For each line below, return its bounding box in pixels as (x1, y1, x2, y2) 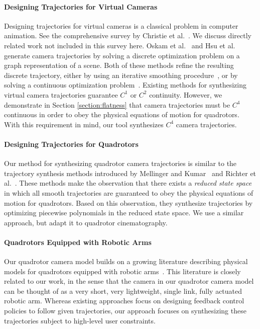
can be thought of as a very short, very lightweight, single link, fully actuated (4, 285, 242, 296)
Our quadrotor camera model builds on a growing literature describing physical (4, 256, 248, 267)
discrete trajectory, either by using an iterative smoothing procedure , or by (4, 69, 238, 80)
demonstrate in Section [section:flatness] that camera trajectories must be (4, 99, 230, 110)
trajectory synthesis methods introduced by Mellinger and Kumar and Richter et (4, 168, 256, 178)
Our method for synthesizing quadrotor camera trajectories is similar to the (4, 158, 237, 169)
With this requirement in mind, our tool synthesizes (4, 119, 164, 129)
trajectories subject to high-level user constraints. (4, 315, 156, 325)
